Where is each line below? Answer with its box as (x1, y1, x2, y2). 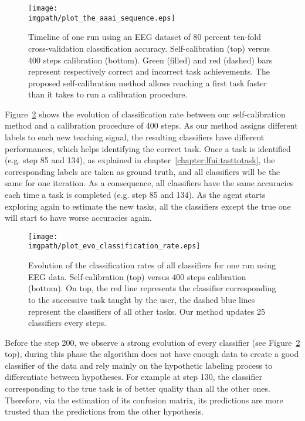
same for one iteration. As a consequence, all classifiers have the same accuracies (5, 177, 294, 189)
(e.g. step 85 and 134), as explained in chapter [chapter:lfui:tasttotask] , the (5, 154, 275, 166)
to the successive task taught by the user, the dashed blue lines (28, 293, 255, 305)
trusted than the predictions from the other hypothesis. (5, 405, 204, 417)
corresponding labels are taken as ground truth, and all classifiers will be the (5, 165, 280, 177)
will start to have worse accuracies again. (5, 211, 152, 224)
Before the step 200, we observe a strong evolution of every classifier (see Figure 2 (5, 336, 300, 348)
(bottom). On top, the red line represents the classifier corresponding (28, 282, 276, 294)
